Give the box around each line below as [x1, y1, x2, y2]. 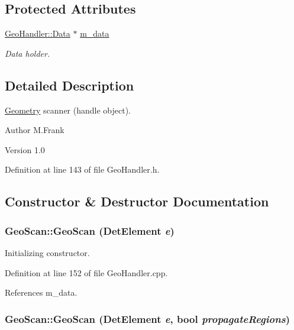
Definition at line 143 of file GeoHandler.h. [5, 163, 160, 176]
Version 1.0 [5, 143, 45, 156]
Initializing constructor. [5, 246, 90, 258]
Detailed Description [5, 76, 134, 94]
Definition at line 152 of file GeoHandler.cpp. [5, 266, 168, 279]
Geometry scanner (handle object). [5, 103, 131, 116]
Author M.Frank [5, 124, 64, 136]
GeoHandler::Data [5, 27, 70, 40]
